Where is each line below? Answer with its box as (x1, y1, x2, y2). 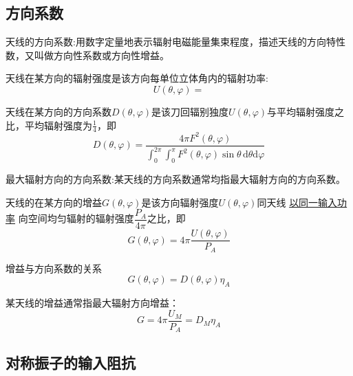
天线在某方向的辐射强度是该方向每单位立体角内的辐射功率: (6, 71, 268, 85)
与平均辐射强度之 (267, 104, 345, 118)
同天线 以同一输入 (257, 195, 338, 209)
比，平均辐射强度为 (6, 118, 92, 132)
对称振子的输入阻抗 (6, 351, 136, 373)
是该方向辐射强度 (141, 195, 219, 209)
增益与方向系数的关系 (6, 261, 102, 275)
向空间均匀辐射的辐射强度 (18, 211, 134, 225)
